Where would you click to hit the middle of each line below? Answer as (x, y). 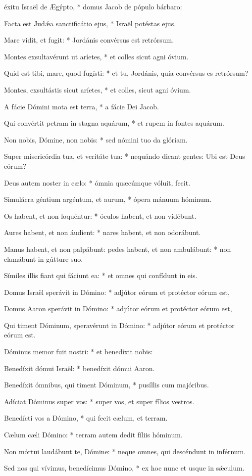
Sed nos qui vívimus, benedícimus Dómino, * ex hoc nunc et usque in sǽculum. (124, 468)
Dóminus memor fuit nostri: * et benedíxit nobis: (78, 352)
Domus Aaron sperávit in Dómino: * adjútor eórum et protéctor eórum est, (118, 309)
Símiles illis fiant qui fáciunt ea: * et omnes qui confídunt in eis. (101, 275)
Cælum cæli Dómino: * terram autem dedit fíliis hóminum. (93, 435)
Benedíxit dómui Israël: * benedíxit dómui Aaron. (79, 368)
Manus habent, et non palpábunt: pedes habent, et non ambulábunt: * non (118, 249)
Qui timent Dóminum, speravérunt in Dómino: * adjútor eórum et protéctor (119, 325)
